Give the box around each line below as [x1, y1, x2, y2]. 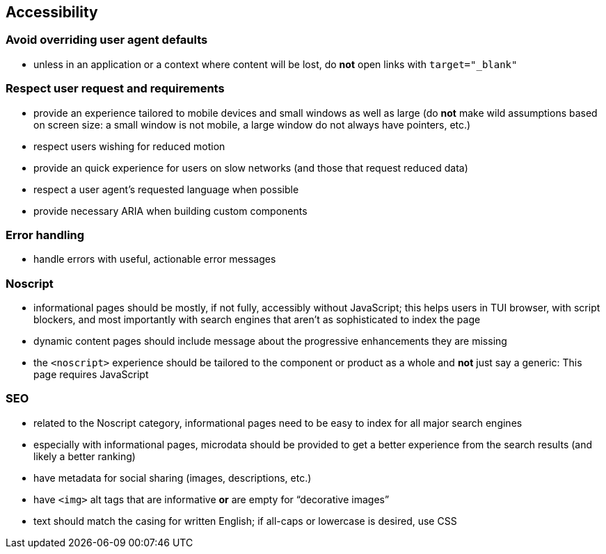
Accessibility [6, 3, 98, 21]
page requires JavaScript [33, 368, 149, 381]
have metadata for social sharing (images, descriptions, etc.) [33, 471, 312, 484]
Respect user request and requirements [6, 81, 225, 96]
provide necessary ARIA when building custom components [33, 204, 308, 217]
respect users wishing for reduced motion [33, 140, 225, 152]
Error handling [6, 227, 85, 242]
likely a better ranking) [33, 450, 136, 462]
